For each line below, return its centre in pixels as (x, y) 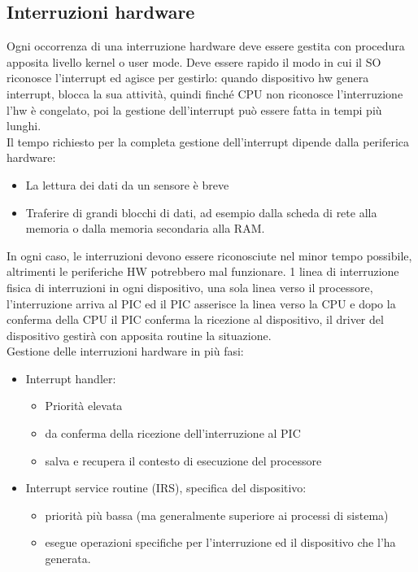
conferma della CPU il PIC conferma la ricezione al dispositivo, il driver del (195, 319)
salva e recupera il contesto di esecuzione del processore (183, 460)
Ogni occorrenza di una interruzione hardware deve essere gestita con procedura (206, 46)
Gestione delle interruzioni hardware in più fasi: (125, 351)
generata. (68, 559)
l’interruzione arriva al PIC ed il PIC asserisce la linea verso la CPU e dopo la (201, 303)
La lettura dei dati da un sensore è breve (127, 184)
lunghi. (24, 126)
